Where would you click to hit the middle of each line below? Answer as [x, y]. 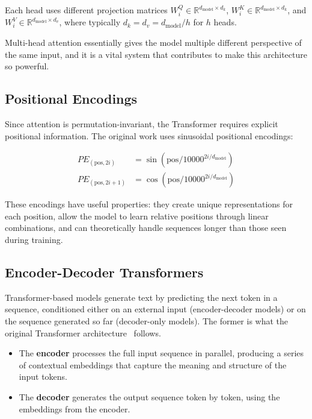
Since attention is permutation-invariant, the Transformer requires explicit [142, 124]
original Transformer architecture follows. [83, 332]
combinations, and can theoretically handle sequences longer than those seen [146, 228]
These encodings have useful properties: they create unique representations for [149, 204]
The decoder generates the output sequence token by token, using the [149, 396]
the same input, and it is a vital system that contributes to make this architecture [156, 54]
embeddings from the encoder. [75, 408]
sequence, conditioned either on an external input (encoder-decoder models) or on [155, 309]
